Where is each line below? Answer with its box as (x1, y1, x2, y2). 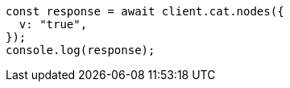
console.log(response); (6, 44, 155, 57)
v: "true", (19, 18, 88, 31)
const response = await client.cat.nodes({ (6, 5, 284, 18)
